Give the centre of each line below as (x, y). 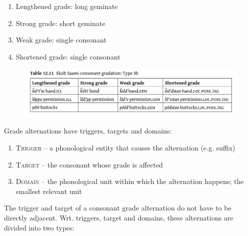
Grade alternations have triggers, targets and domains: (88, 131)
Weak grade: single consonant (61, 40)
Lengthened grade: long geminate (67, 6)
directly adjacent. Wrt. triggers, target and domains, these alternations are (119, 217)
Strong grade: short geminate (61, 23)
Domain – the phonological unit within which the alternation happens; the (130, 181)
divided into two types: (39, 227)
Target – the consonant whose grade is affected (89, 164)
